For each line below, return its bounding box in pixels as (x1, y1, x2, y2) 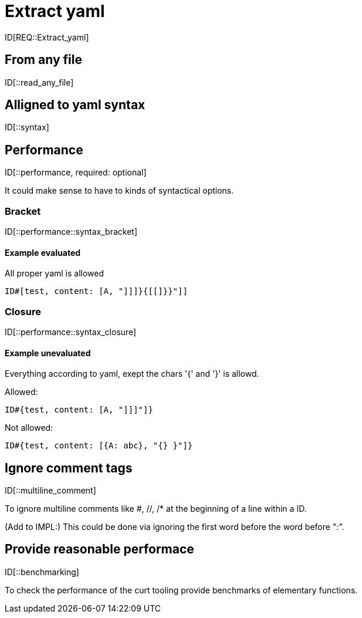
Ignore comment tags (5, 460, 133, 475)
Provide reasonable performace (5, 542, 194, 557)
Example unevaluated (5, 347, 91, 358)
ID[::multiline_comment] (5, 485, 96, 496)
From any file (5, 52, 82, 67)
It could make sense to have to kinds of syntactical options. (5, 185, 234, 196)
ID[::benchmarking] (5, 566, 79, 577)
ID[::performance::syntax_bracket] (5, 227, 137, 237)
